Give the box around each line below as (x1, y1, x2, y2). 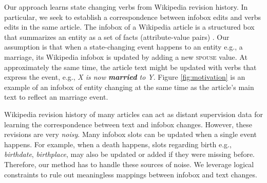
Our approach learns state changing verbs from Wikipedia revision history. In (4, 2, 248, 12)
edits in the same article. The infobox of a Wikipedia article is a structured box (4, 21, 255, 32)
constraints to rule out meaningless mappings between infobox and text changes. (4, 169, 257, 179)
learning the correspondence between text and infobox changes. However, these (4, 119, 252, 129)
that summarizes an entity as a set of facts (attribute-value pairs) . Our (4, 31, 230, 42)
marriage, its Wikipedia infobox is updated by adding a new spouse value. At (4, 51, 247, 62)
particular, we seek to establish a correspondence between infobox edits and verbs (4, 11, 261, 22)
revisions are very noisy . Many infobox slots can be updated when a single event (4, 129, 257, 140)
